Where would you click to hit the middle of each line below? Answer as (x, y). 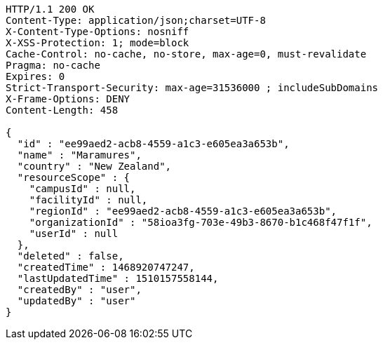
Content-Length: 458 (62, 110)
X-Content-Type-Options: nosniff (98, 32)
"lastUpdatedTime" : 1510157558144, (118, 278)
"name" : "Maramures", (79, 155)
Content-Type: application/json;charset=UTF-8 (136, 20)
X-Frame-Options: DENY (68, 99)
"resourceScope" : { (74, 177)
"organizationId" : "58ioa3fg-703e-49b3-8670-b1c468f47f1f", (201, 222)
